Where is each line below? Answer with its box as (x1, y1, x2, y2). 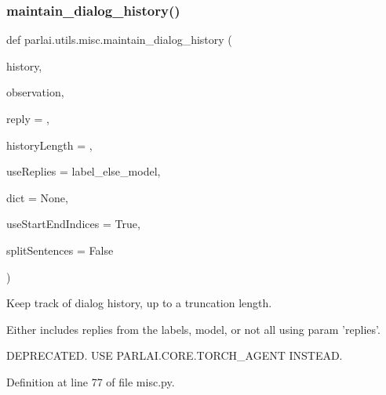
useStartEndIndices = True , (6, 216, 140, 232)
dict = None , (6, 189, 68, 205)
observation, (6, 84, 64, 100)
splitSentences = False (6, 241, 114, 258)
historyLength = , (6, 136, 93, 153)
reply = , (6, 111, 49, 126)
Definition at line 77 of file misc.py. (6, 373, 175, 390)
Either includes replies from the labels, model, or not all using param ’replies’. (6, 321, 381, 337)
